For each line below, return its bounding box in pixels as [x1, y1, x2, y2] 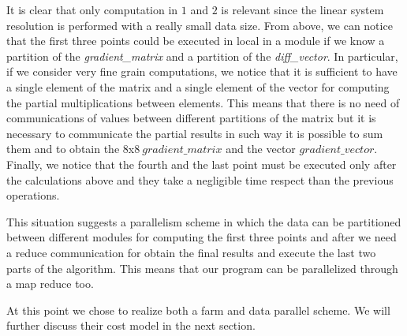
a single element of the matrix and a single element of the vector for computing [6, 78, 390, 95]
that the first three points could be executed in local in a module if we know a [6, 32, 385, 49]
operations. [6, 187, 60, 203]
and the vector [226, 140, 296, 157]
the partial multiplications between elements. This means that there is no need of [6, 94, 400, 110]
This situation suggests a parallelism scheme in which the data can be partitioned [6, 213, 401, 230]
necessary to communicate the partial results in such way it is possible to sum [6, 125, 383, 141]
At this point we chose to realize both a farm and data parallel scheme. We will [6, 301, 390, 318]
